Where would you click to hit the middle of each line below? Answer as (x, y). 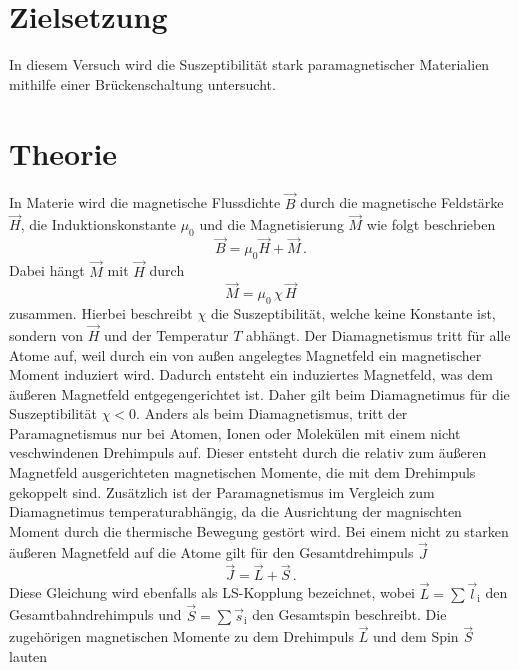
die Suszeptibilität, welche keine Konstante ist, (353, 313)
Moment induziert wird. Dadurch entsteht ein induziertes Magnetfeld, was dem (251, 374)
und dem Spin (416, 636)
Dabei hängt (47, 270)
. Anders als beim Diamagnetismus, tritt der (272, 413)
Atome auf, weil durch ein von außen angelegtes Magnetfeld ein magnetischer (245, 354)
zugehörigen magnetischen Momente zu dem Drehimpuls (181, 636)
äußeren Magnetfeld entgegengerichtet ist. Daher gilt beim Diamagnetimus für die (259, 393)
